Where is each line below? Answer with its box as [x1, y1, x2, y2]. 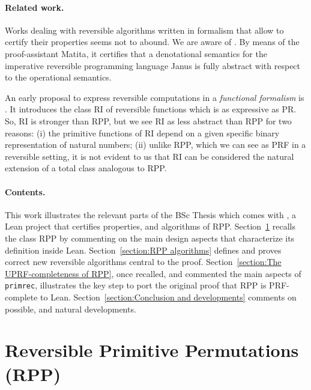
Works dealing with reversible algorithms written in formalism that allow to [5, 23, 284, 36]
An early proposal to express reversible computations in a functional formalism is [5, 91, 304, 103]
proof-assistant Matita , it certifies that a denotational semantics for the [5, 47, 267, 59]
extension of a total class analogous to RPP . [5, 162, 167, 174]
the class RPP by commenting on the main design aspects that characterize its [5, 231, 295, 244]
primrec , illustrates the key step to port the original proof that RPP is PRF [5, 279, 287, 291]
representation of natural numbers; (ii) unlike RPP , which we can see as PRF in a [5, 138, 306, 151]
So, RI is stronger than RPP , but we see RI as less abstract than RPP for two [5, 114, 292, 127]
